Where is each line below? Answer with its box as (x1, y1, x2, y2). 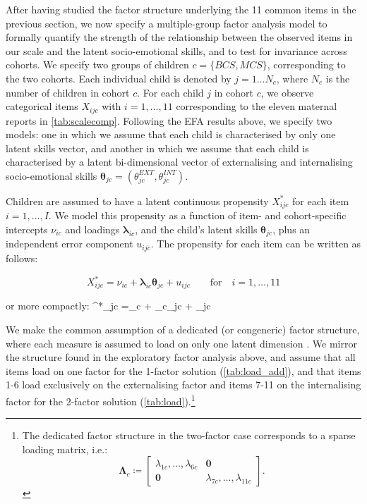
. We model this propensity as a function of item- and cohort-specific (48, 208, 347, 223)
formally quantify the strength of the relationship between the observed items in (6, 30, 353, 44)
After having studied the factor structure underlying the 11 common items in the (6, 2, 356, 16)
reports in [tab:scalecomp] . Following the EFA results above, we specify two (6, 113, 332, 128)
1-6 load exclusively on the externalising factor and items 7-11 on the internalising (6, 377, 361, 392)
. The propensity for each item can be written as (150, 236, 361, 251)
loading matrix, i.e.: (22, 441, 108, 456)
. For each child (137, 85, 204, 99)
